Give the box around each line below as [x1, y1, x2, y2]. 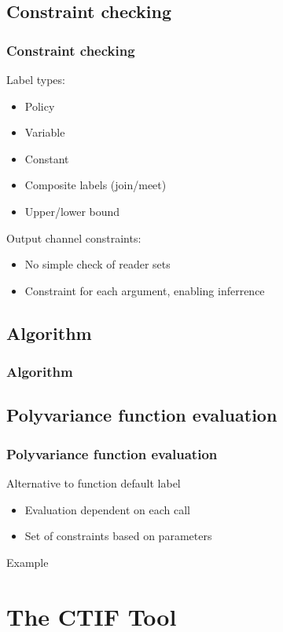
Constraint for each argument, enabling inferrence [24, 282, 265, 298]
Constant [24, 150, 69, 166]
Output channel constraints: [6, 229, 141, 246]
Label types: [6, 71, 65, 87]
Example [6, 553, 49, 570]
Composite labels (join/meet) [24, 177, 167, 193]
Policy [24, 97, 55, 114]
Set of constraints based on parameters [24, 528, 212, 544]
